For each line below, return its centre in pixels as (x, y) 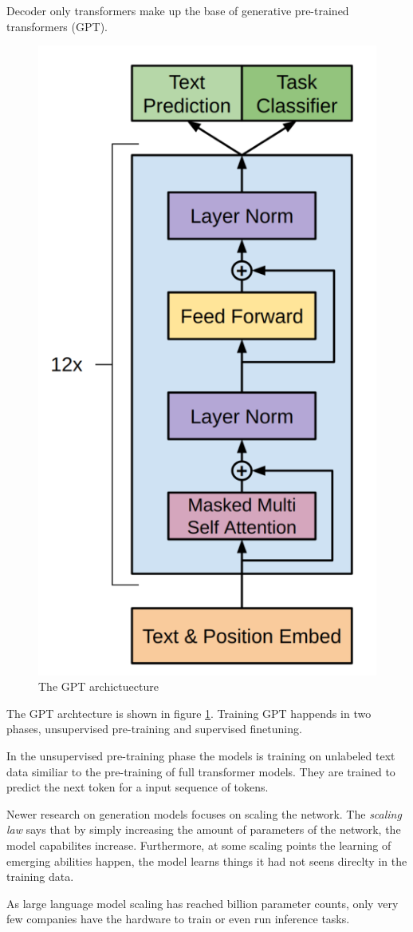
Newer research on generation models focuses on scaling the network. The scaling (204, 813)
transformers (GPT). (57, 26)
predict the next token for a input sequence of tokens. (138, 787)
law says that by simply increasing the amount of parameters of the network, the (204, 829)
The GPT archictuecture (98, 686)
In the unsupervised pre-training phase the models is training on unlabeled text (201, 755)
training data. (40, 876)
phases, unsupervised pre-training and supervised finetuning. (154, 729)
